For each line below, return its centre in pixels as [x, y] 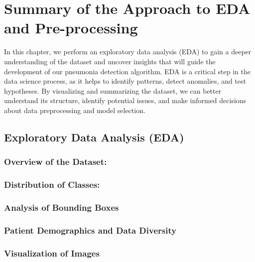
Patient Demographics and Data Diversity [90, 230]
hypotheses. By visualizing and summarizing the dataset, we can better [113, 90]
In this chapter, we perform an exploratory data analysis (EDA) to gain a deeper [128, 52]
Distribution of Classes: [52, 185]
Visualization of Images [52, 253]
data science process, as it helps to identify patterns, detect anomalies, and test [125, 81]
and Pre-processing [71, 28]
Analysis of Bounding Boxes [62, 207]
